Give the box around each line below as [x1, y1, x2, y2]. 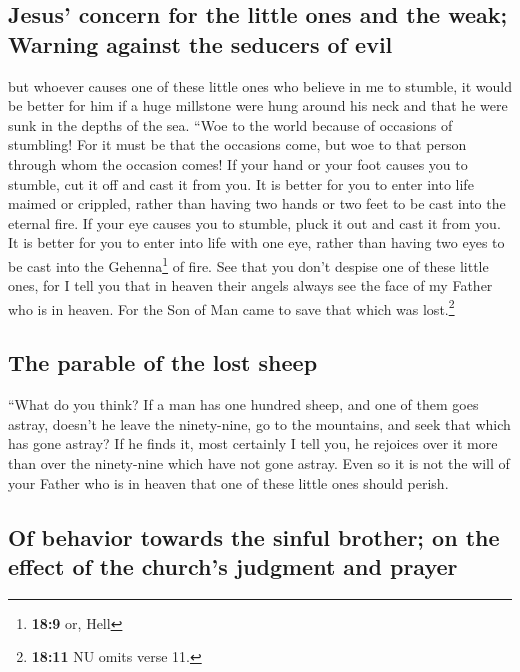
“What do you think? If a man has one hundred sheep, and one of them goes [8, 394, 479, 415]
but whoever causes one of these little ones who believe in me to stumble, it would [8, 75, 512, 96]
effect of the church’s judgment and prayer [8, 550, 458, 581]
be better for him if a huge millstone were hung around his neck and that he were [8, 95, 508, 116]
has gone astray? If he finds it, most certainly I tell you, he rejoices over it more [8, 433, 498, 454]
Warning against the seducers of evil [8, 28, 393, 59]
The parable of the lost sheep [8, 347, 318, 378]
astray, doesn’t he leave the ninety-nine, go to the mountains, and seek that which [8, 413, 511, 434]
